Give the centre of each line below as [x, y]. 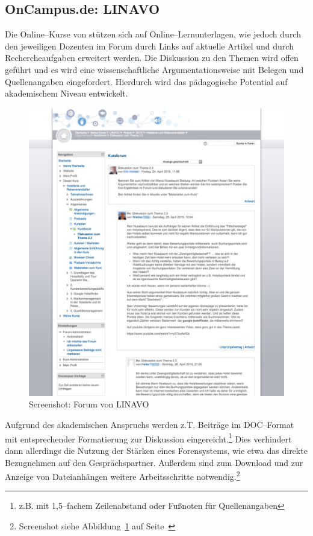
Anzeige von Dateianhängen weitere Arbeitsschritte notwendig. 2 [122, 475]
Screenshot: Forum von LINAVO [89, 404]
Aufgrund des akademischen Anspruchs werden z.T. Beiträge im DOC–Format [150, 425]
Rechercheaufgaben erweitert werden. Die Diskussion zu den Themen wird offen [152, 58]
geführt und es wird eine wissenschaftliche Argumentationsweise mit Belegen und [154, 69]
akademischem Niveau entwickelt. [67, 93]
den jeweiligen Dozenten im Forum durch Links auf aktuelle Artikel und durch [149, 46]
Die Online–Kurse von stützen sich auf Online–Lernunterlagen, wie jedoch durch [153, 34]
